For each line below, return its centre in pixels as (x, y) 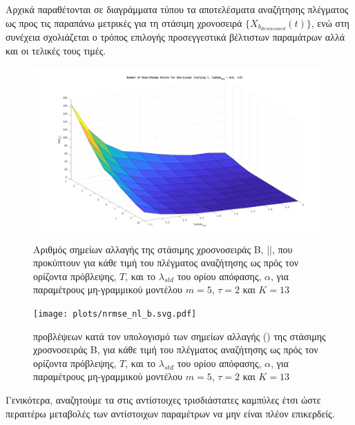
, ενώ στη (330, 22)
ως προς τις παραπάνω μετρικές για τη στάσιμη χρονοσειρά (124, 22)
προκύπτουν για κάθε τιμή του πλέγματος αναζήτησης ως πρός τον (166, 263)
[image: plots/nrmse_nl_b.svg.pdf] (115, 314)
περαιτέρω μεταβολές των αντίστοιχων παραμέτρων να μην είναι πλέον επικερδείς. (170, 413)
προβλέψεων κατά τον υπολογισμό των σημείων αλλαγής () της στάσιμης (180, 336)
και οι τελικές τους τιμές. (56, 51)
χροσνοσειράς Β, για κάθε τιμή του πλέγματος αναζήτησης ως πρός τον (176, 349)
